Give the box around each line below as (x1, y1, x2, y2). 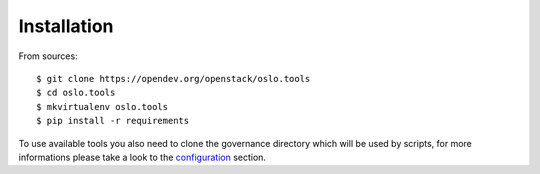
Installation (18, 15, 114, 37)
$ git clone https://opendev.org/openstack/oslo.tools (36, 73, 311, 84)
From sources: (18, 50, 79, 62)
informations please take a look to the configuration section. (18, 151, 267, 163)
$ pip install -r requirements (36, 115, 190, 127)
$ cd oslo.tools (36, 87, 116, 99)
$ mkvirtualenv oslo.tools (36, 101, 169, 112)
